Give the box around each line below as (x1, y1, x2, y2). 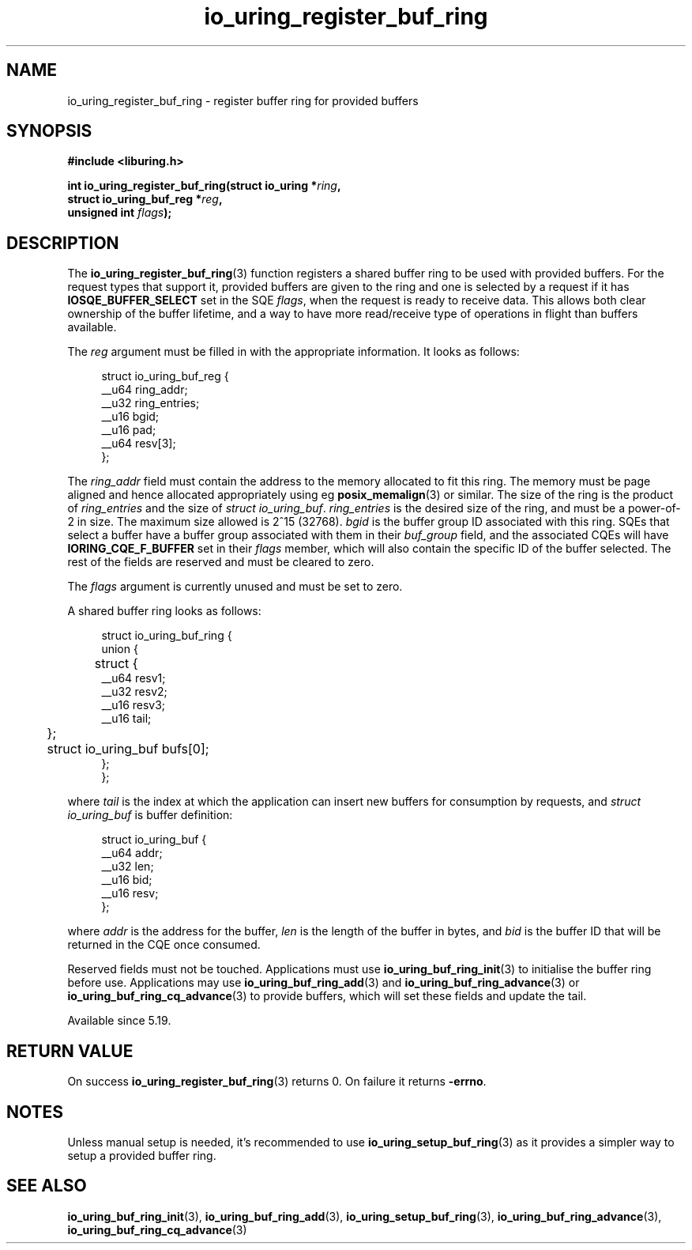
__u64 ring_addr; (101, 383, 188, 397)
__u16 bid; (101, 873, 152, 887)
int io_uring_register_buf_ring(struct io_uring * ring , (67, 179, 341, 193)
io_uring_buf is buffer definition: (67, 808, 233, 822)
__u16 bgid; (101, 410, 160, 424)
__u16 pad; (101, 423, 156, 437)
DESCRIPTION (6, 232, 119, 253)
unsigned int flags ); (67, 206, 172, 220)
